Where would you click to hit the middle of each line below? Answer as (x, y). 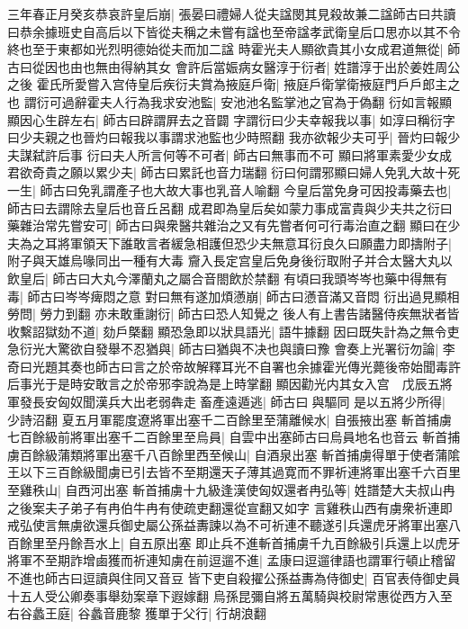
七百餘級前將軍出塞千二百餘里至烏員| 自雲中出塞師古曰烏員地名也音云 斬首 (228, 437)
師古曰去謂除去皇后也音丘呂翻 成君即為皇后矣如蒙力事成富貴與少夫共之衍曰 (230, 207)
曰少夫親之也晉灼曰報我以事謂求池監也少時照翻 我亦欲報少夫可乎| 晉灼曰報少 (234, 137)
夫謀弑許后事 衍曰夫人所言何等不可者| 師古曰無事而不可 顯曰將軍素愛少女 (223, 154)
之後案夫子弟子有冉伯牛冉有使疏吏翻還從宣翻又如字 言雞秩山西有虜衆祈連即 (230, 507)
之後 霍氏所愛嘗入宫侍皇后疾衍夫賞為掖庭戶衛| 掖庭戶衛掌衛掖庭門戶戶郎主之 (234, 84)
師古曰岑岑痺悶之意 (84, 296)
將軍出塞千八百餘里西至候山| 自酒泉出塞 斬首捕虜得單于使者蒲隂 (271, 454)
